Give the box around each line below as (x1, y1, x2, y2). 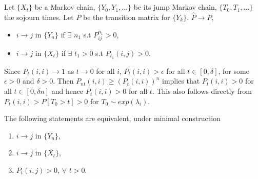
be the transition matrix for (83, 12, 170, 22)
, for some (218, 65, 249, 76)
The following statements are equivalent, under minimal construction (4, 113, 221, 124)
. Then (53, 75, 74, 86)
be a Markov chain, (34, 2, 95, 12)
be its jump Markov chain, (133, 2, 217, 12)
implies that (162, 75, 200, 86)
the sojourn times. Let (4, 12, 74, 22)
